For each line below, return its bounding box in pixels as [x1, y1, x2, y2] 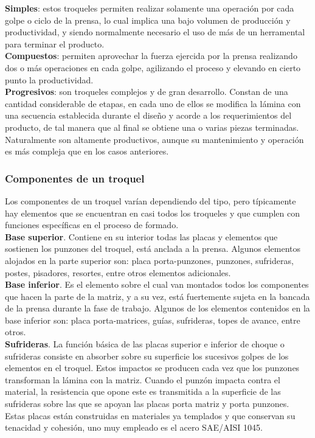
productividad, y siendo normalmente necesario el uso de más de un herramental [5, 26, 305, 38]
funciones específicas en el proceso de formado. [5, 218, 179, 231]
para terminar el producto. [5, 37, 105, 50]
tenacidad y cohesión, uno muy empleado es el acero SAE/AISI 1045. [5, 421, 263, 434]
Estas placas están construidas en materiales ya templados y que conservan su [5, 409, 296, 422]
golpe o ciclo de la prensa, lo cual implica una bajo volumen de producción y [5, 13, 291, 26]
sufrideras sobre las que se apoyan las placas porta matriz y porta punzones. [5, 397, 289, 410]
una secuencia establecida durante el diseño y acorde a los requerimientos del [5, 109, 292, 122]
